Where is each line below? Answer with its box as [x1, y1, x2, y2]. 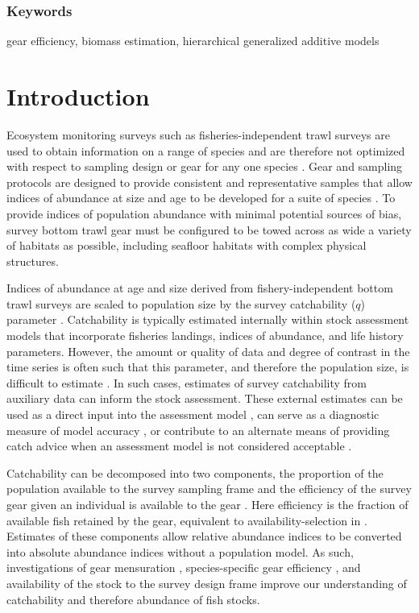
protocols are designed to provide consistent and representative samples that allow [6, 173, 413, 190]
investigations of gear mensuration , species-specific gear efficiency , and [6, 559, 361, 576]
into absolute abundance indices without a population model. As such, [6, 543, 354, 560]
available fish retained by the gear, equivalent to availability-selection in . [6, 512, 367, 528]
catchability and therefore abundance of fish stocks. [6, 590, 260, 607]
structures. [6, 252, 59, 269]
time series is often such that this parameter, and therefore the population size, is [6, 358, 409, 375]
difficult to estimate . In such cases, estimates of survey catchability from [6, 374, 367, 391]
